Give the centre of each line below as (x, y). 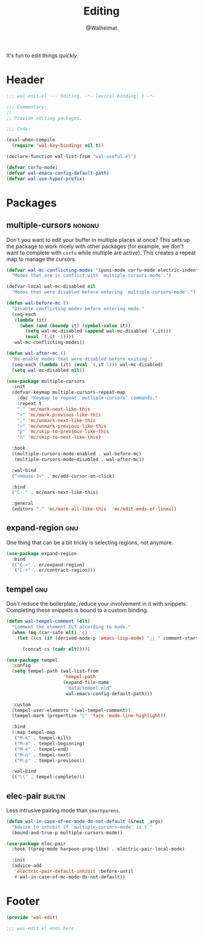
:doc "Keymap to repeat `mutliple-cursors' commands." (88, 398)
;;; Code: (19, 129)
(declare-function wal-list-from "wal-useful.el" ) (71, 157)
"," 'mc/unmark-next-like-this (56, 420)
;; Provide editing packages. (44, 118)
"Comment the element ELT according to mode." (71, 627)
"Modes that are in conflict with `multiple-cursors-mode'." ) (92, 276)
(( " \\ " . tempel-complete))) (48, 777)
